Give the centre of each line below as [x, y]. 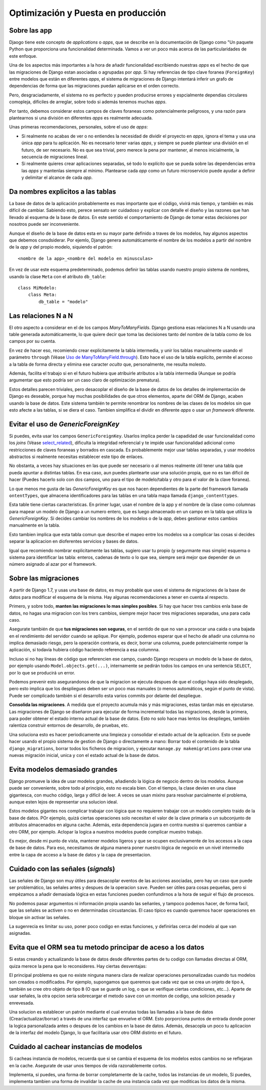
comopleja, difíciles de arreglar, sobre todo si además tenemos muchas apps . [88, 102]
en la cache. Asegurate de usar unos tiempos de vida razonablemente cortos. [88, 1065]
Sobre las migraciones [44, 578]
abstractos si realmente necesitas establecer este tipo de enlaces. [76, 457]
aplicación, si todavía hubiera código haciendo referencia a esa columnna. [84, 650]
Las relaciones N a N [41, 315]
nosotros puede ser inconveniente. [44, 224]
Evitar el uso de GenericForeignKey [64, 424]
